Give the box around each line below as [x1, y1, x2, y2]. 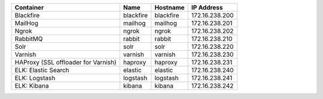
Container [14, 4, 44, 11]
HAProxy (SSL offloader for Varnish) [14, 58, 117, 66]
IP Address [191, 4, 224, 11]
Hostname [154, 4, 185, 11]
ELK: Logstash [14, 74, 56, 82]
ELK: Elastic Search [14, 66, 70, 74]
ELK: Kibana [14, 82, 49, 89]
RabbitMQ [14, 35, 43, 43]
